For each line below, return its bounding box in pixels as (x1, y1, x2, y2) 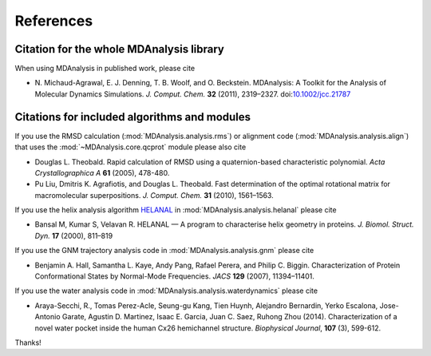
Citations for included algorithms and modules (14, 110, 251, 124)
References (14, 12, 93, 30)
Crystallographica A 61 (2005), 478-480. (34, 168, 170, 177)
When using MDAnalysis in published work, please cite (14, 64, 196, 73)
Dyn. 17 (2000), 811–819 (34, 231, 113, 240)
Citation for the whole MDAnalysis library (14, 42, 225, 56)
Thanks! (14, 338, 42, 347)
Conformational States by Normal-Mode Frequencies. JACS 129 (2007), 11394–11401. (34, 271, 315, 281)
